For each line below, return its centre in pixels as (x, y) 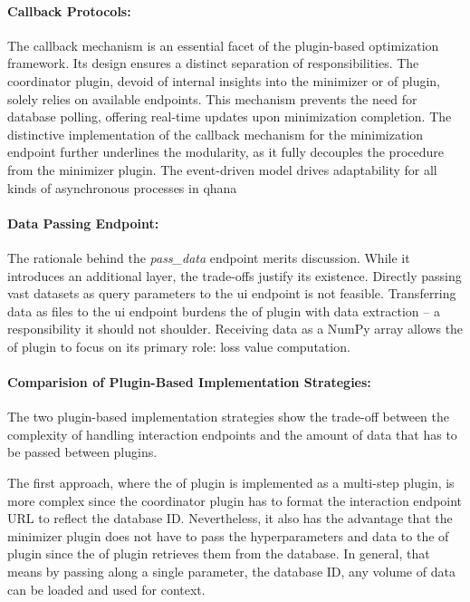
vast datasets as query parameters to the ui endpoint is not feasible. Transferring (232, 293)
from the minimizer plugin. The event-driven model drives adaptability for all (222, 169)
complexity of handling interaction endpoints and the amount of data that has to (232, 434)
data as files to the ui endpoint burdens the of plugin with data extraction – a (224, 311)
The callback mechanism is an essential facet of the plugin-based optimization (223, 45)
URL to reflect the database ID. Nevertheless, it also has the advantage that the (230, 518)
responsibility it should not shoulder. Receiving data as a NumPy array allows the (235, 329)
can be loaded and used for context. (106, 589)
